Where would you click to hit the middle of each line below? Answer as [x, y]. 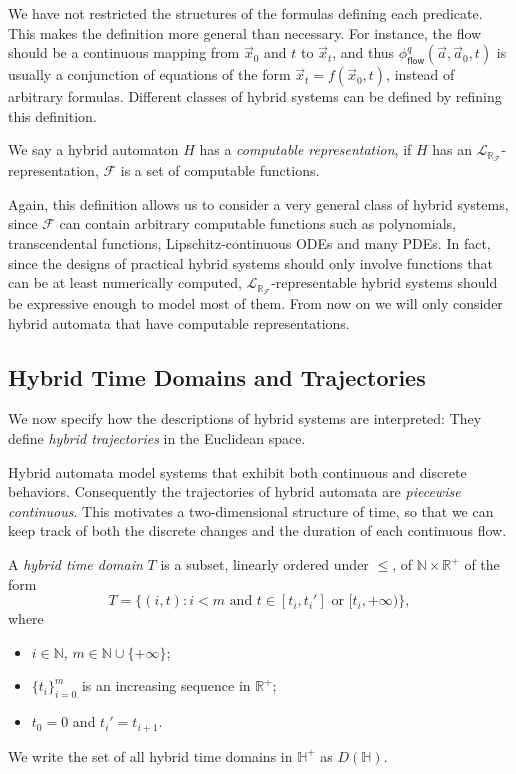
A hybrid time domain [75, 564]
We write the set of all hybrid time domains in [150, 755]
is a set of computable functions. [220, 170]
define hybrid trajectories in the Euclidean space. [157, 438]
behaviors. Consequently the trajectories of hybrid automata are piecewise [234, 491]
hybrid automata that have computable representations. [179, 322]
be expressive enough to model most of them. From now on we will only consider [255, 303]
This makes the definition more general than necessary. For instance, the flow [245, 32]
